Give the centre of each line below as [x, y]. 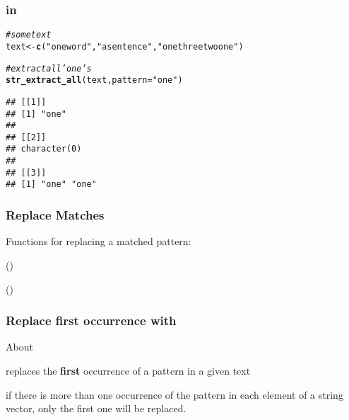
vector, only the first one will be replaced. [96, 408]
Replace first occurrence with [91, 320]
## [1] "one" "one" [51, 185]
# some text [29, 35]
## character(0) [44, 149]
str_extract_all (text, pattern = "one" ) [94, 80]
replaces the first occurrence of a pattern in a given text [128, 370]
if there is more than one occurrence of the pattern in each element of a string [174, 394]
